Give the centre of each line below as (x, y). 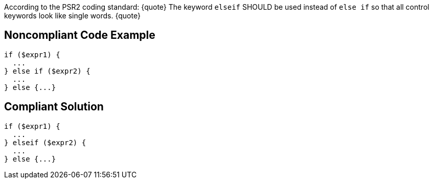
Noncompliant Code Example (80, 35)
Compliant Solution (54, 107)
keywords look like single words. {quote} (72, 16)
